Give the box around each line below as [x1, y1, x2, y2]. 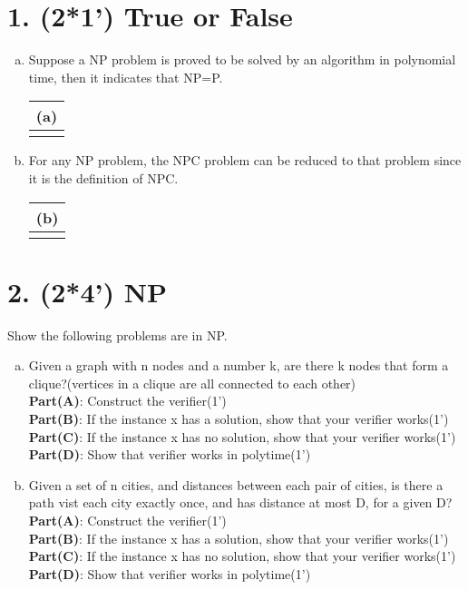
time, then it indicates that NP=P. [28, 67, 223, 86]
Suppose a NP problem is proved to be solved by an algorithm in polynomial [28, 50, 456, 69]
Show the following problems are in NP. [7, 325, 228, 344]
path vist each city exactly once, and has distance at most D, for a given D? [28, 493, 453, 512]
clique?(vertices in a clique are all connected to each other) [28, 373, 356, 392]
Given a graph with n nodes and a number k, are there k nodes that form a [28, 356, 449, 375]
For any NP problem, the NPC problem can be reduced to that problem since [28, 151, 462, 170]
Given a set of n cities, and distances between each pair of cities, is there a [28, 475, 444, 494]
